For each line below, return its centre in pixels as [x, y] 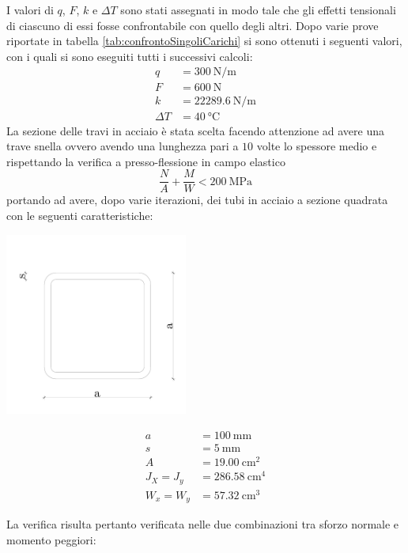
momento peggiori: [51, 539]
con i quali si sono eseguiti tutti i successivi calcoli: [130, 56]
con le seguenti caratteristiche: [80, 215]
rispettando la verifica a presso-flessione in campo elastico [146, 161]
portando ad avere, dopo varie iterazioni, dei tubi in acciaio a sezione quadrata [197, 200]
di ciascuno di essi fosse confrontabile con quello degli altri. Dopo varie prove [193, 25]
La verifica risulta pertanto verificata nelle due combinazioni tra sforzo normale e [203, 524]
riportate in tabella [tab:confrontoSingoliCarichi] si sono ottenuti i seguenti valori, [204, 41]
